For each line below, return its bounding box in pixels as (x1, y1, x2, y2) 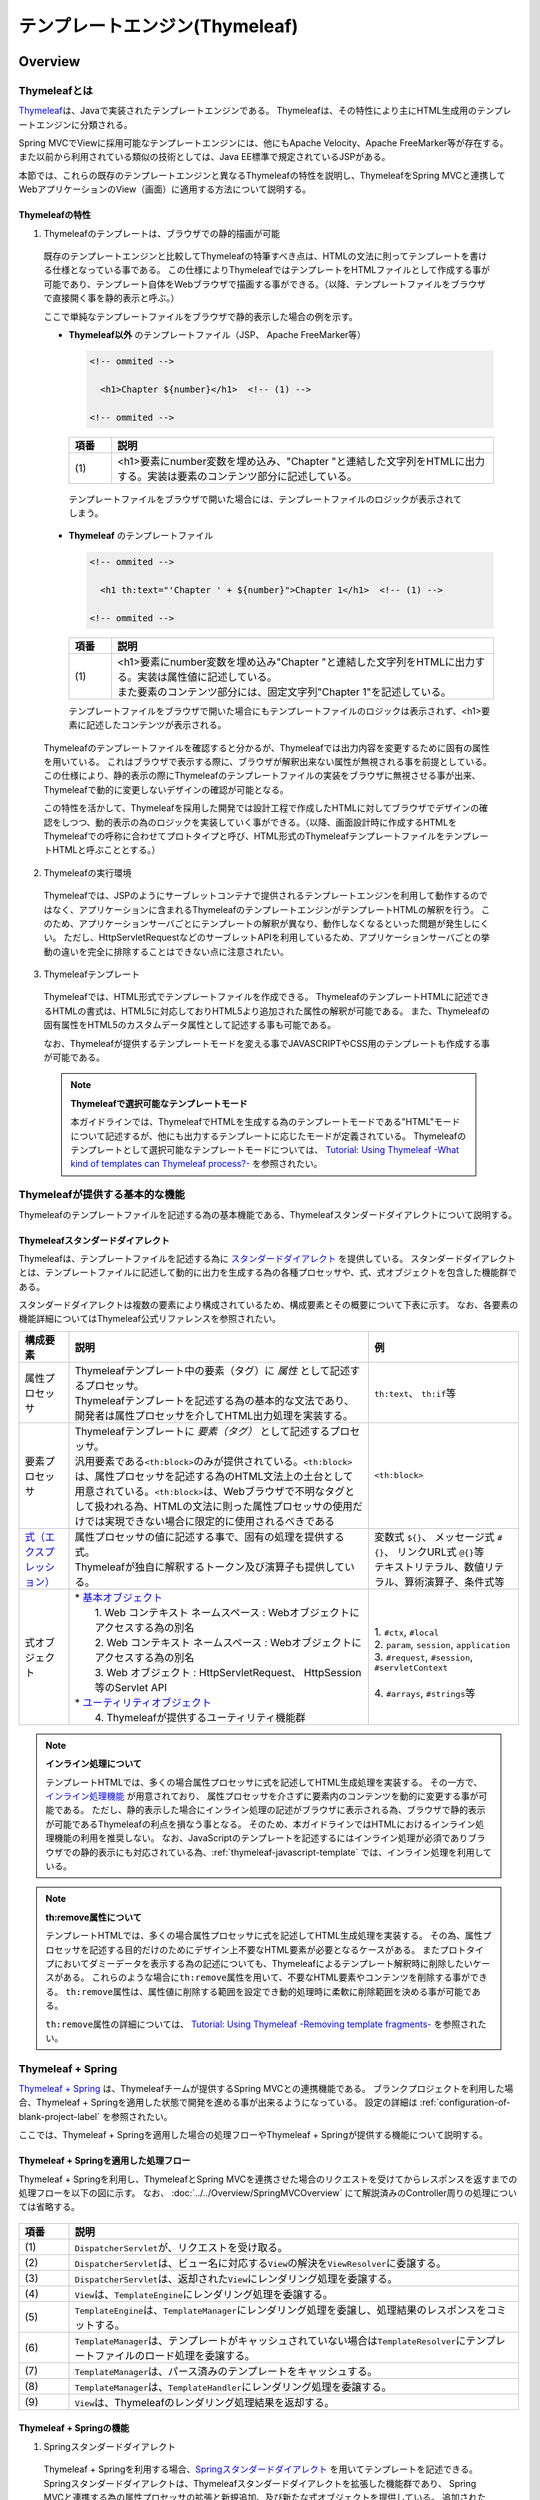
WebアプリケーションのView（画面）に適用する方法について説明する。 (18, 183, 312, 195)
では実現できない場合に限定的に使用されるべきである (84, 1514, 335, 1528)
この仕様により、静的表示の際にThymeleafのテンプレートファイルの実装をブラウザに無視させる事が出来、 (43, 770, 481, 782)
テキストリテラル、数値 (374, 1560, 485, 1574)
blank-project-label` (18, 2110, 100, 2122)
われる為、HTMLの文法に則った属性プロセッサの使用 (104, 1499, 354, 1513)
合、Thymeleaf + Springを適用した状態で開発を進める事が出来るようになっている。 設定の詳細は (18, 2096, 418, 2109)
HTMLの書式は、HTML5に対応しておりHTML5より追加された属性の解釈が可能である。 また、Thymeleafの (51, 1005, 490, 1017)
